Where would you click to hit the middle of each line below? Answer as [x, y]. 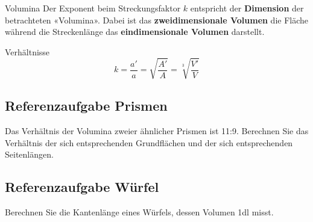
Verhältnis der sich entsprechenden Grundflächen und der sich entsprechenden [149, 142]
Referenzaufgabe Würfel [82, 187]
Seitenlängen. [29, 154]
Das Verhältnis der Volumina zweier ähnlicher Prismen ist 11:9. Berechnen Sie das [157, 131]
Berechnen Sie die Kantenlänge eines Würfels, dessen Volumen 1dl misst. [139, 212]
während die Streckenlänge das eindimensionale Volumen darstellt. [135, 32]
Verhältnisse [27, 51]
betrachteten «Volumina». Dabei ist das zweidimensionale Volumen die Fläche [157, 20]
